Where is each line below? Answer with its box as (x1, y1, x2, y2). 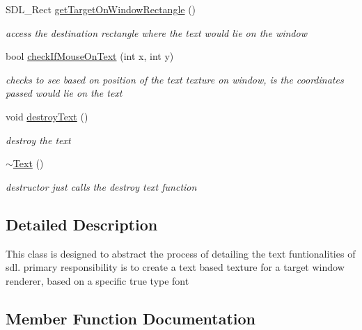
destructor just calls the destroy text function (6, 179, 197, 194)
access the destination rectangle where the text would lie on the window (6, 25, 307, 40)
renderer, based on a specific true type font (6, 273, 189, 288)
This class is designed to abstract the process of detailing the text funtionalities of (6, 246, 356, 260)
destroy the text (6, 132, 71, 147)
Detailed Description (6, 213, 158, 235)
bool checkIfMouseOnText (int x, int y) (6, 49, 174, 63)
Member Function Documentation (6, 307, 256, 329)
